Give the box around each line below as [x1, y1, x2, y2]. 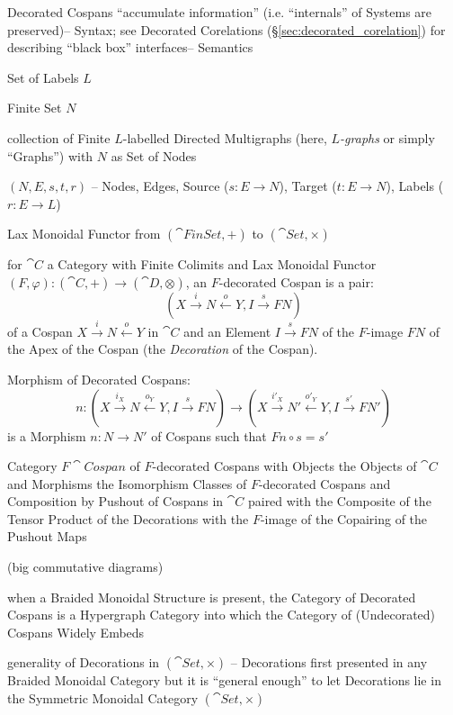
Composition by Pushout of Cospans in [7, 492, 224, 511]
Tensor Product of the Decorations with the [7, 509, 249, 528]
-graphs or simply [340, 128, 435, 147]
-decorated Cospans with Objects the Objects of [152, 457, 417, 475]
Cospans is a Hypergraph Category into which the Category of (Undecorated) [7, 605, 436, 624]
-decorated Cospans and [258, 474, 391, 493]
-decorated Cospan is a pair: [218, 272, 374, 291]
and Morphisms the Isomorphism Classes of [7, 474, 247, 493]
